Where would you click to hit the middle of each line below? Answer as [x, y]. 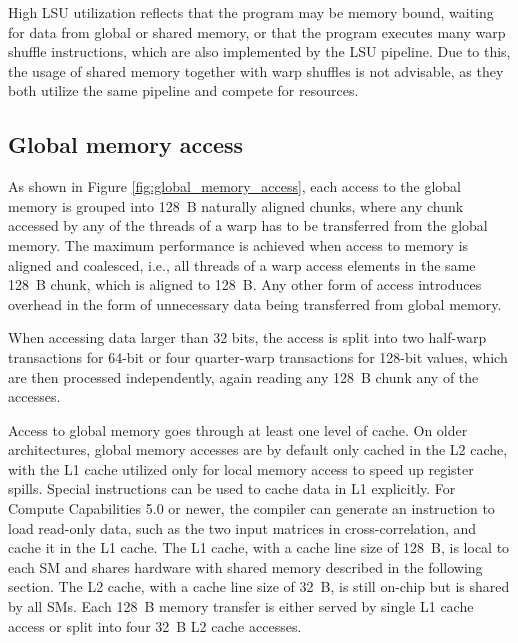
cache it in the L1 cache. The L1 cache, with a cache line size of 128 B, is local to [259, 547]
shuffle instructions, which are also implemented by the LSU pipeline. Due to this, [259, 51]
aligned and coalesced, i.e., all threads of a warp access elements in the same [242, 264]
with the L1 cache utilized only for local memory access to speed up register [241, 468]
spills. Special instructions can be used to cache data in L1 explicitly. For [232, 488]
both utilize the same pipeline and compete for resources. [183, 90]
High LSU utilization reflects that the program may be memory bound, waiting [251, 12]
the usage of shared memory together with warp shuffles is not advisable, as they [256, 70]
